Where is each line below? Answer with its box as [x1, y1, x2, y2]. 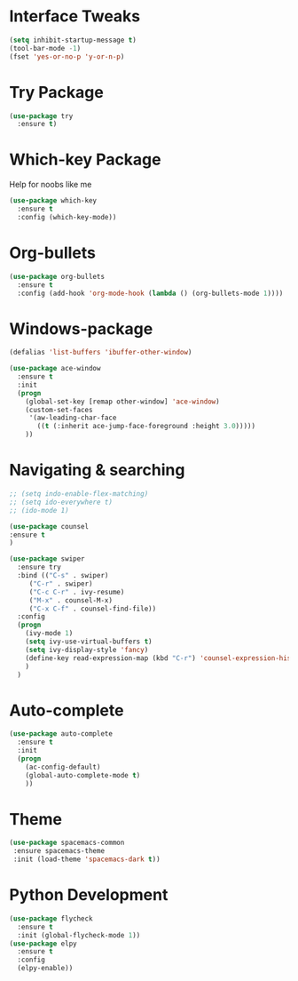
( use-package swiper [9, 554, 86, 563]
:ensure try [17, 562, 62, 572]
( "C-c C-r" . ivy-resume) [28, 587, 125, 596]
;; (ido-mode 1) [9, 506, 69, 514]
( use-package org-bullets [9, 272, 105, 281]
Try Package [9, 82, 104, 102]
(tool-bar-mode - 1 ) [9, 44, 82, 52]
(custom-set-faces [25, 405, 93, 414]
